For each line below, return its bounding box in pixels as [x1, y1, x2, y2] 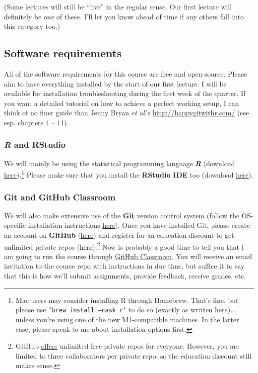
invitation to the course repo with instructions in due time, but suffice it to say [4, 261, 245, 271]
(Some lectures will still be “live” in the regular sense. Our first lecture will [4, 1, 232, 11]
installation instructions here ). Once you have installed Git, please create [28, 220, 250, 230]
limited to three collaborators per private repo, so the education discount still [15, 350, 252, 361]
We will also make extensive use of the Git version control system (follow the [4, 210, 240, 220]
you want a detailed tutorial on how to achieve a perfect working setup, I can [4, 97, 239, 108]
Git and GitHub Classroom [4, 190, 116, 203]
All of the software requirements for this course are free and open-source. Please [4, 68, 247, 79]
